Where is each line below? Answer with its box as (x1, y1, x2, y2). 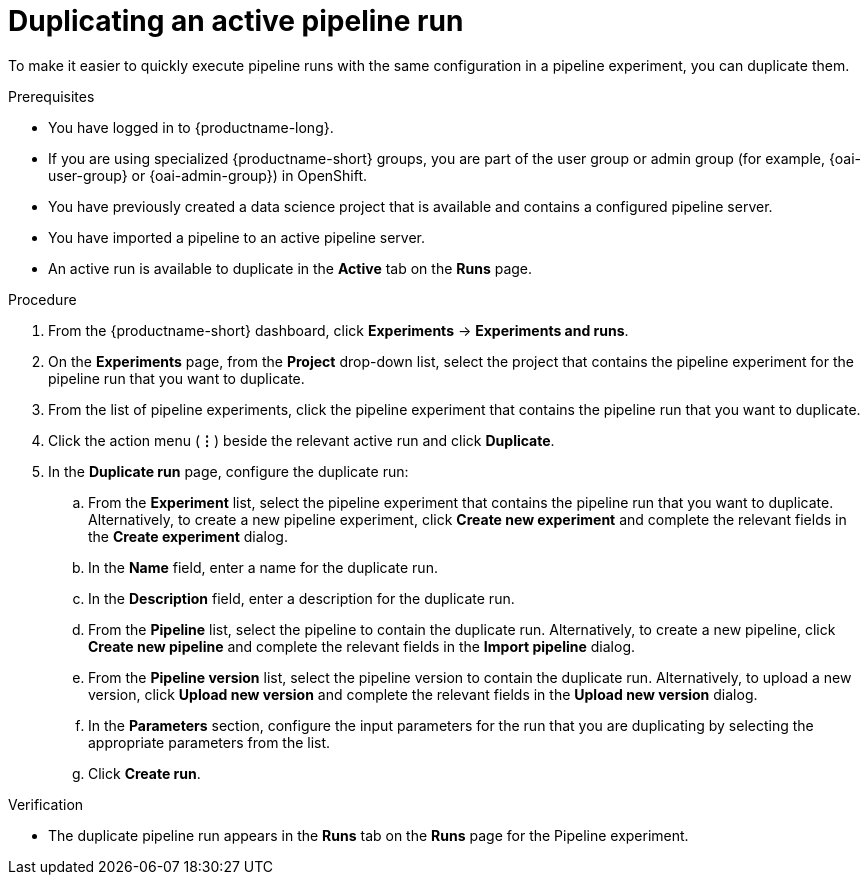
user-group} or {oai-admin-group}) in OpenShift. (48, 166, 368, 184)
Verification (8, 795, 84, 813)
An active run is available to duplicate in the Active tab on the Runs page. (48, 259, 533, 277)
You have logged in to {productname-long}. (48, 118, 334, 136)
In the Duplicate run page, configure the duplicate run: (48, 462, 409, 480)
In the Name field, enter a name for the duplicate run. (88, 558, 438, 576)
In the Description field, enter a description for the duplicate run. (88, 589, 515, 607)
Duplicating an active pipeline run (8, 4, 464, 38)
